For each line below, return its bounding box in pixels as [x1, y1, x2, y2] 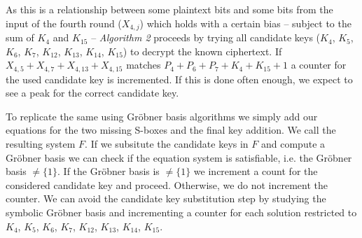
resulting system [6, 136, 76, 151]
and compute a [261, 136, 326, 151]
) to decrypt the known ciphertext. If [123, 43, 282, 58]
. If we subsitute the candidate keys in [85, 136, 249, 151]
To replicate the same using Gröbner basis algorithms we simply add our [6, 108, 318, 123]
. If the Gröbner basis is [57, 164, 160, 178]
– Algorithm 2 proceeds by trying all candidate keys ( [91, 30, 321, 45]
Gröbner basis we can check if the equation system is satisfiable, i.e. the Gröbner [6, 150, 352, 164]
